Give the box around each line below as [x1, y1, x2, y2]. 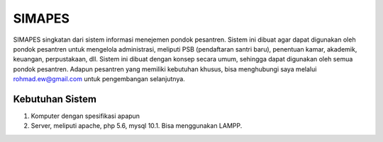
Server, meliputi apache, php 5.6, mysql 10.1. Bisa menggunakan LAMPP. [30, 122, 243, 130]
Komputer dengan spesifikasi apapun [30, 112, 140, 120]
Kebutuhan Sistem [13, 93, 97, 105]
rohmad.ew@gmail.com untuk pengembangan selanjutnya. [13, 75, 186, 83]
